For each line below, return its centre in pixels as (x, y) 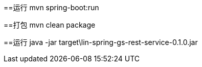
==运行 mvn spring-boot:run (51, 7)
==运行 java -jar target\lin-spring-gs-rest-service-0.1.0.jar (101, 42)
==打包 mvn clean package (50, 25)
